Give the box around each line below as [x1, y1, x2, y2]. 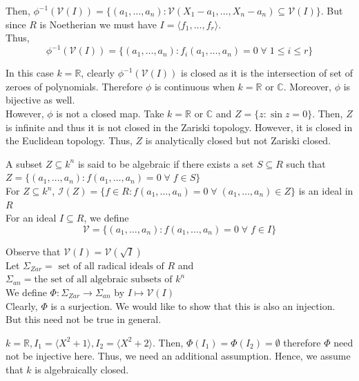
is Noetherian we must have [39, 17, 157, 31]
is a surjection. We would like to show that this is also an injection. [50, 298, 336, 313]
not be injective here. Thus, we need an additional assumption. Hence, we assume [6, 349, 351, 363]
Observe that [6, 244, 61, 258]
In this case [6, 66, 54, 80]
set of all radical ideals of [58, 261, 164, 271]
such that [286, 156, 326, 170]
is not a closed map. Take [56, 106, 164, 121]
